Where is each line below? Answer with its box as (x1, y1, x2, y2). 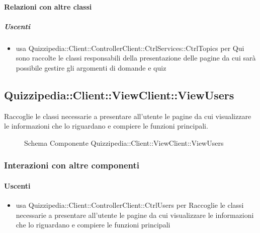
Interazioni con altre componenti (4, 159, 139, 171)
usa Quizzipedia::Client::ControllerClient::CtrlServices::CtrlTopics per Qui (16, 42, 244, 53)
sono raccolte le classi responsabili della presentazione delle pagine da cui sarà (16, 52, 256, 63)
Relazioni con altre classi (4, 1, 92, 12)
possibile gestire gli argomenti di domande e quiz (16, 62, 166, 73)
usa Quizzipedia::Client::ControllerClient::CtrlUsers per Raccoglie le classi (16, 200, 244, 210)
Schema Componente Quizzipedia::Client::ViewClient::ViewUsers (24, 137, 224, 148)
